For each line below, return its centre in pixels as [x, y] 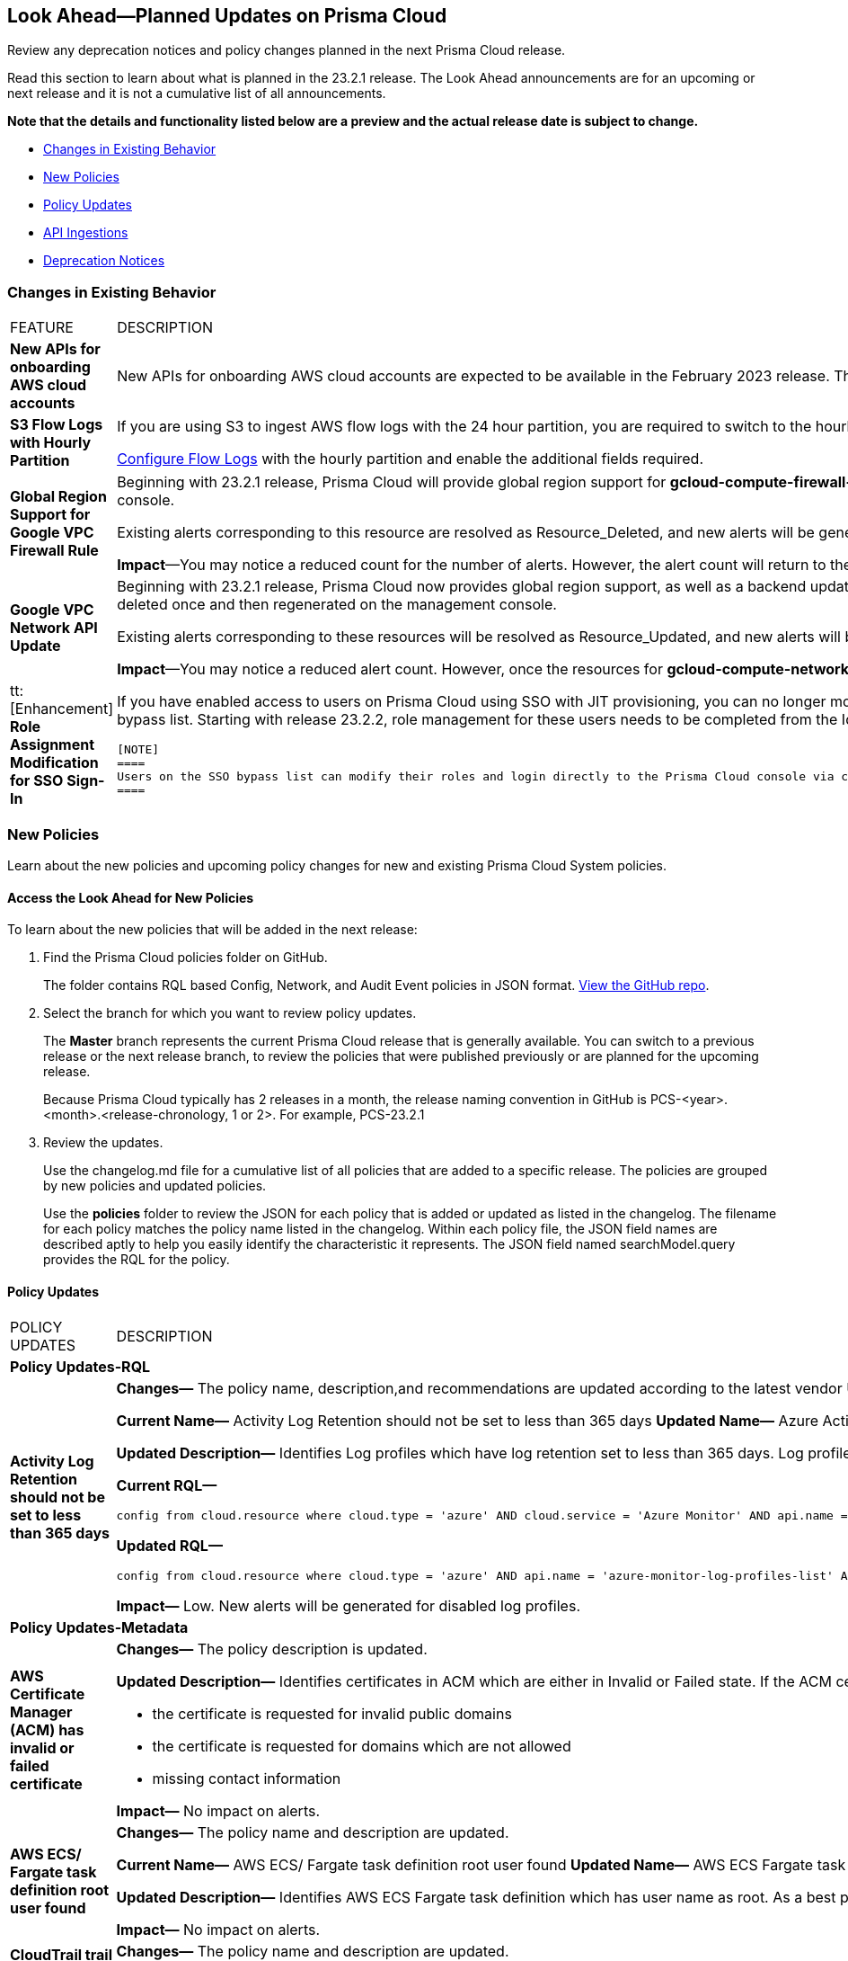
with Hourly [51, 443]
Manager [41, 1712]
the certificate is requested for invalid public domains [332, 1714]
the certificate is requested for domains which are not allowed [362, 1747]
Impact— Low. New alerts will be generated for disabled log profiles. [348, 1606]
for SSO [37, 781]
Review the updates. [103, 1143]
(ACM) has [47, 1730]
